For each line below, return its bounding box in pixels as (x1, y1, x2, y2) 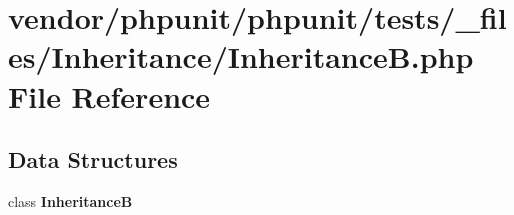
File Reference (8, 75, 211, 116)
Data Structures (8, 144, 178, 175)
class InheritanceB (8, 190, 133, 211)
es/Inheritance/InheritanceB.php (8, 36, 474, 77)
